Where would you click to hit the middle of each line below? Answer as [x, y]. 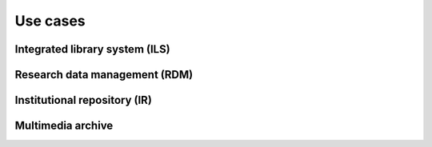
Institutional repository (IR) [83, 100]
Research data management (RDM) [104, 75]
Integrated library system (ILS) [93, 49]
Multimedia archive [64, 126]
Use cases [50, 21]
